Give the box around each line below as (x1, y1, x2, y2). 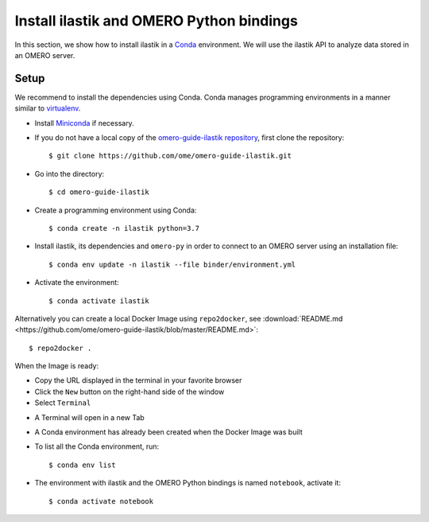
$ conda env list (48, 460, 116, 469)
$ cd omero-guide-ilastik (48, 188, 150, 197)
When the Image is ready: (14, 361, 99, 371)
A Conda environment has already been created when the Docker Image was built (34, 427, 303, 437)
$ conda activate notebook (48, 497, 154, 505)
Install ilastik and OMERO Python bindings (14, 12, 298, 29)
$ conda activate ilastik (48, 296, 150, 306)
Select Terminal (34, 398, 91, 407)
